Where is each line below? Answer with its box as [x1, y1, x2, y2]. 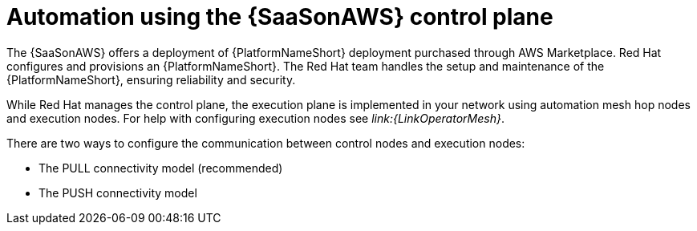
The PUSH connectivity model [38, 185, 197, 200]
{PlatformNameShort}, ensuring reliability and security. [6, 72, 296, 87]
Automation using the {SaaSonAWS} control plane [6, 3, 553, 30]
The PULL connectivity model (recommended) [38, 160, 283, 175]
